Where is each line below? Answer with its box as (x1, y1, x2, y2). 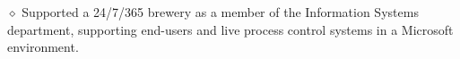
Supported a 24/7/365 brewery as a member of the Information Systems (22, 3, 419, 21)
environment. (7, 38, 79, 56)
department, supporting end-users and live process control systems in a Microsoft (7, 20, 454, 38)
